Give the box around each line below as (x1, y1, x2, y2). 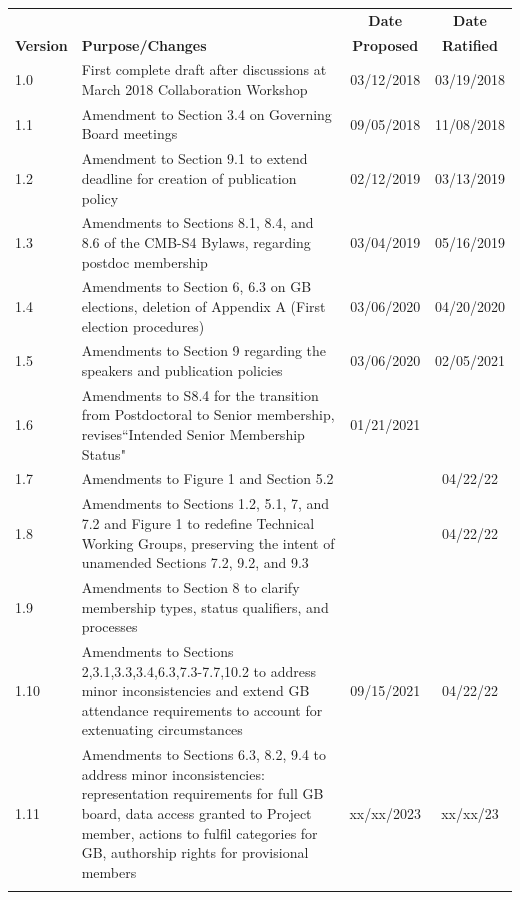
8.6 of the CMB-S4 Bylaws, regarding (81, 231, 311, 252)
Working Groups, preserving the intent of (81, 532, 335, 553)
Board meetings (81, 123, 178, 144)
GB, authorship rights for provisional (81, 842, 309, 863)
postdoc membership (81, 251, 208, 272)
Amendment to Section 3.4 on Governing (81, 103, 332, 124)
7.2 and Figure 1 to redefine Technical (81, 512, 315, 533)
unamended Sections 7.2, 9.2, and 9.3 (81, 552, 309, 573)
